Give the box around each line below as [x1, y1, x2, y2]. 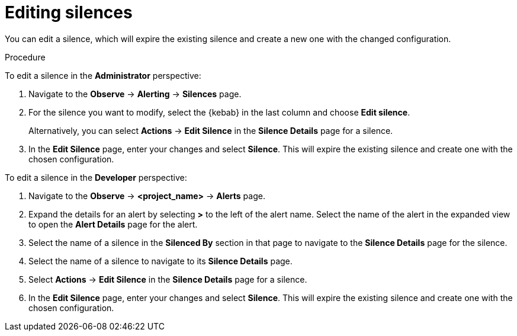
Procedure [5, 52, 46, 62]
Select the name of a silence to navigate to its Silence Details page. [28, 255, 293, 266]
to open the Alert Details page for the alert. [28, 219, 198, 229]
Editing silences [5, 2, 133, 23]
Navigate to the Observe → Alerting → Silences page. [28, 88, 242, 99]
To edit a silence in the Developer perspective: [5, 172, 187, 183]
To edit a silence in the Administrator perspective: [5, 70, 201, 81]
